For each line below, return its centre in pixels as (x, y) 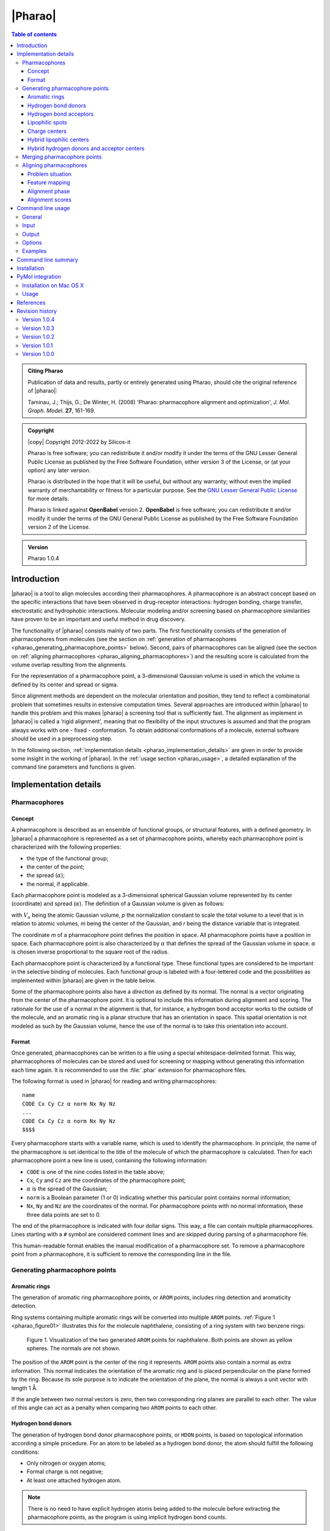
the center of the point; (56, 867)
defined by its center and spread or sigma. (65, 684)
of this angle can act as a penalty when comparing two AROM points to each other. (114, 1408)
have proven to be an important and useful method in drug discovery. (98, 619)
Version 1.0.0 (38, 354)
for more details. (49, 498)
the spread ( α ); (46, 875)
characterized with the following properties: (66, 847)
